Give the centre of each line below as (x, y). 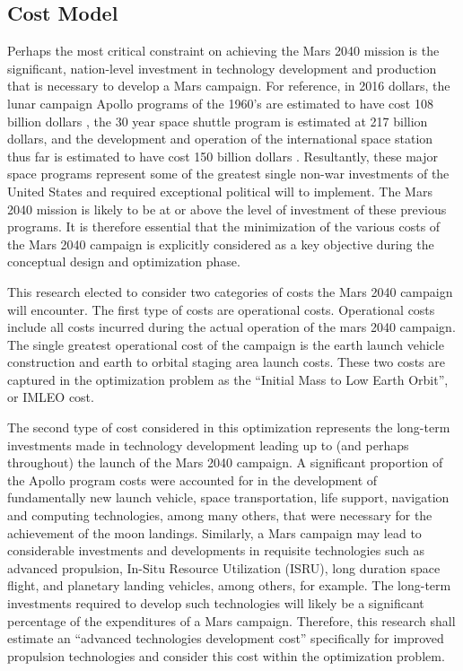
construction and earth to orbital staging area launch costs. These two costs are (226, 362)
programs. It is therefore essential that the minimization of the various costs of (224, 227)
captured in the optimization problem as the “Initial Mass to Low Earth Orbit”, (228, 379)
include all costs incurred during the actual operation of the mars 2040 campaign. (231, 327)
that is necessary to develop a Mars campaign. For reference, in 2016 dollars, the (229, 86)
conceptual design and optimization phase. (124, 261)
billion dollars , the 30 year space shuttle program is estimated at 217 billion (218, 121)
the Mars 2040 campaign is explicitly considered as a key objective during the (221, 244)
